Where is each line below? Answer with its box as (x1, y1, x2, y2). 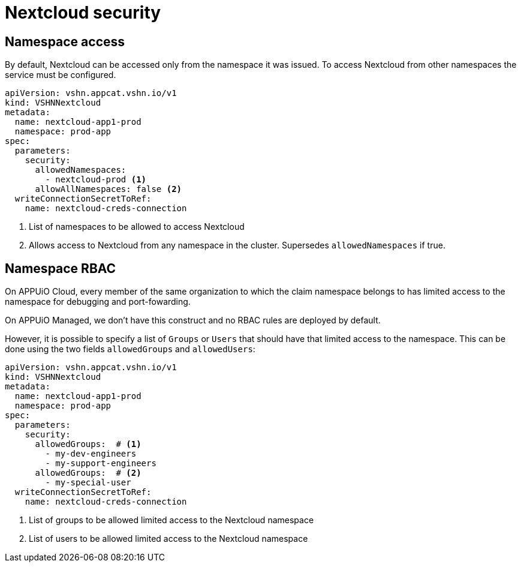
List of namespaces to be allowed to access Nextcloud (29, 221, 245, 232)
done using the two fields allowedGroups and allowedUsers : (5, 344, 255, 355)
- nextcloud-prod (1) (45, 175, 147, 185)
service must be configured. (5, 70, 116, 80)
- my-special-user (45, 478, 131, 488)
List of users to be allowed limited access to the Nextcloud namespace (29, 533, 308, 544)
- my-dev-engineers (45, 449, 137, 459)
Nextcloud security (5, 2, 161, 23)
